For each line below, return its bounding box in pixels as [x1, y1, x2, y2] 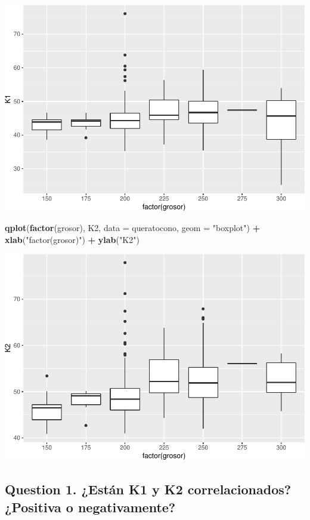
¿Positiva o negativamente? [5, 497, 176, 516]
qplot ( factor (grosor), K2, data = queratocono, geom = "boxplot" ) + [5, 221, 261, 234]
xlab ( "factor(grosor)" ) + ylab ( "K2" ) [5, 233, 139, 245]
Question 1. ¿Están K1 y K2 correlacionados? [5, 480, 292, 499]
